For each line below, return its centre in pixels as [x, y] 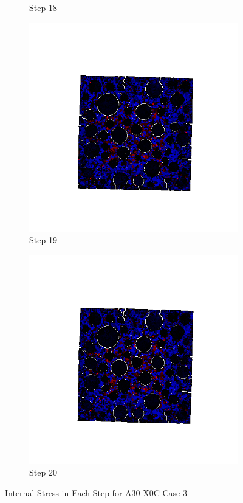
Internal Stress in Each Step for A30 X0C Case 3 [96, 492]
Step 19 [43, 240]
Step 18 [43, 7]
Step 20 [43, 472]
